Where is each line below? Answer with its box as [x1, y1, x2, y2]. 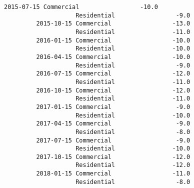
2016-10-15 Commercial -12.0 [36, 86, 190, 94]
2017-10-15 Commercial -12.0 [36, 153, 190, 160]
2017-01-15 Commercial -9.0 [36, 103, 190, 110]
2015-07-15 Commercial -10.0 [4, 3, 158, 10]
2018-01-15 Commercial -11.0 [36, 170, 190, 177]
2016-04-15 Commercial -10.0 [36, 53, 190, 60]
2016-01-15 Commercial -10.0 [36, 36, 190, 44]
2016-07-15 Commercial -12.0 [36, 70, 190, 77]
